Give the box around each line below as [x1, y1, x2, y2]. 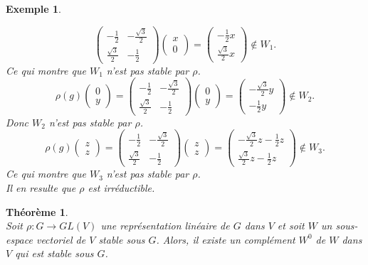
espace [6, 232, 33, 247]
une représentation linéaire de [100, 218, 230, 233]
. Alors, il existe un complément [156, 232, 295, 247]
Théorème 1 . [6, 204, 68, 219]
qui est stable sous [15, 246, 94, 261]
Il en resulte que [6, 180, 76, 195]
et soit [277, 218, 305, 233]
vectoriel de [36, 232, 86, 247]
